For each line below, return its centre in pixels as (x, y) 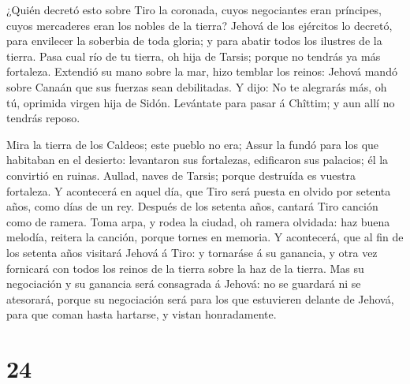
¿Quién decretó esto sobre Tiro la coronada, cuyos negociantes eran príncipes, (194, 9)
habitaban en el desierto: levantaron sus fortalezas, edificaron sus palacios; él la (198, 160)
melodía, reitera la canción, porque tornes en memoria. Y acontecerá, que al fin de (205, 237)
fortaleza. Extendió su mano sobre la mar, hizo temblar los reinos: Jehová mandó (202, 71)
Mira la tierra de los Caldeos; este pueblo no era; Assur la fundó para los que (193, 144)
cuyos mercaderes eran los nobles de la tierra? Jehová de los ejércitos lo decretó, (199, 25)
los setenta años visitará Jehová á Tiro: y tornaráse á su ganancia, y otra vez (192, 252)
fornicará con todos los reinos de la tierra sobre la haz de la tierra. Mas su (185, 268)
